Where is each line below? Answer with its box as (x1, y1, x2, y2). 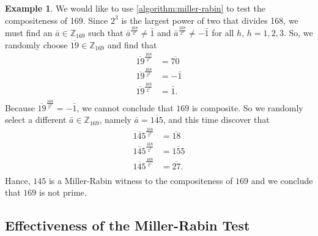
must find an (5, 26, 53, 39)
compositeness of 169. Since (5, 13, 108, 26)
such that (88, 26, 124, 39)
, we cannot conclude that (76, 101, 174, 114)
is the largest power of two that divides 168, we (121, 13, 298, 26)
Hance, (5, 174, 31, 186)
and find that (107, 38, 157, 51)
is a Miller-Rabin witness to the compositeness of (48, 174, 233, 186)
